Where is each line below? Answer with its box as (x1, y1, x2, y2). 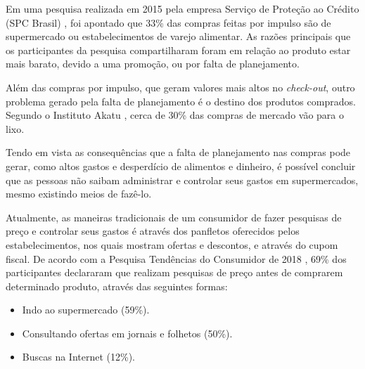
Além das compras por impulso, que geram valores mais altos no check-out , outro (6, 79, 355, 94)
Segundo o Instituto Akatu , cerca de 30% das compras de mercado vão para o (6, 108, 345, 122)
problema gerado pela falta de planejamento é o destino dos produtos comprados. (6, 93, 356, 108)
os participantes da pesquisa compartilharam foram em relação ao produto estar (6, 42, 351, 57)
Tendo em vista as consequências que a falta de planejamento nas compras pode (6, 145, 351, 160)
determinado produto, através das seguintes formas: (6, 278, 228, 293)
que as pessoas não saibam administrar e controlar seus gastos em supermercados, (6, 172, 359, 187)
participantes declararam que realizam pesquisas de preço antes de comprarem (6, 265, 343, 280)
